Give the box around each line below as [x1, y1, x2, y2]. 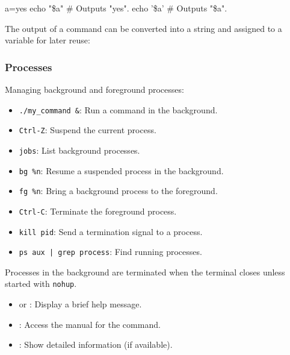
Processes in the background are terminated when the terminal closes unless [5, 265, 285, 278]
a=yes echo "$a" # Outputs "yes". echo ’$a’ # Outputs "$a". [5, 2, 227, 14]
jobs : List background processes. [19, 143, 140, 156]
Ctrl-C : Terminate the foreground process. [19, 204, 177, 217]
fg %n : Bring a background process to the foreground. [19, 184, 218, 197]
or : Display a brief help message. [19, 298, 142, 310]
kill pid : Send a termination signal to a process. [19, 225, 203, 237]
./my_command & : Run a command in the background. [19, 103, 218, 116]
